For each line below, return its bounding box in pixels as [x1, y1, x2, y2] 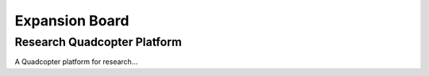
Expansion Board [14, 12, 129, 29]
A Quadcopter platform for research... [14, 57, 138, 66]
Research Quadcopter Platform [14, 35, 182, 49]
